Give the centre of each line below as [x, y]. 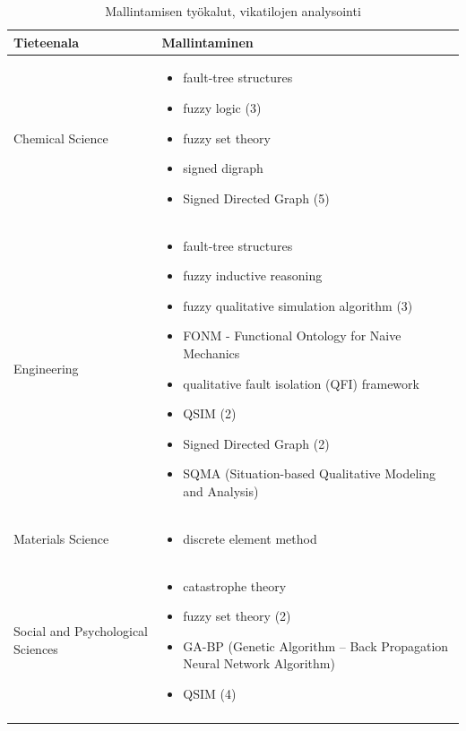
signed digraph [223, 168]
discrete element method [250, 538]
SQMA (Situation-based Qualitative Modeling [309, 473]
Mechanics [211, 353]
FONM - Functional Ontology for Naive [292, 335]
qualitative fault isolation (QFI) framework [301, 383]
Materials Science [61, 538]
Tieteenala [47, 42]
